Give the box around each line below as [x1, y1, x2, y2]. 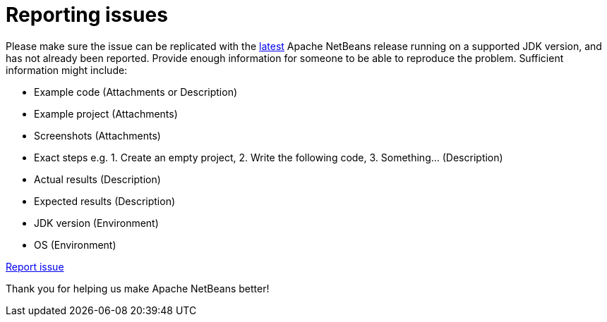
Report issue [6, 260, 64, 273]
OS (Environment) [34, 238, 116, 251]
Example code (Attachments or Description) [34, 85, 238, 98]
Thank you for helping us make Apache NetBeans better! [6, 282, 270, 295]
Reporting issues [6, 3, 168, 27]
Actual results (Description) [34, 173, 161, 185]
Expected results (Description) [34, 194, 176, 207]
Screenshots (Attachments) [34, 129, 161, 142]
